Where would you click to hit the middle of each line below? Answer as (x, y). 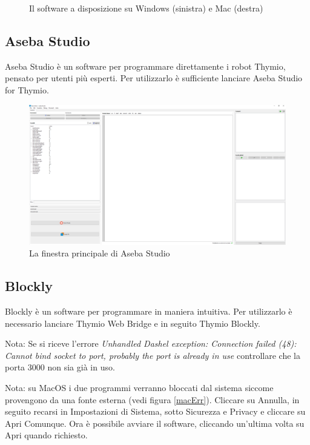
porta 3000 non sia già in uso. (60, 367)
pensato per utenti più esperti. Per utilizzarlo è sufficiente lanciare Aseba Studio (154, 78)
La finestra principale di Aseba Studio (100, 253)
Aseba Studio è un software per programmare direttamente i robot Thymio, (145, 66)
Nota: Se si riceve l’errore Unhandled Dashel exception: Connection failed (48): (151, 343)
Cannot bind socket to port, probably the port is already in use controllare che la (153, 355)
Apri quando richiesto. (46, 435)
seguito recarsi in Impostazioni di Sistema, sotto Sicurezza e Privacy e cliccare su (155, 411)
